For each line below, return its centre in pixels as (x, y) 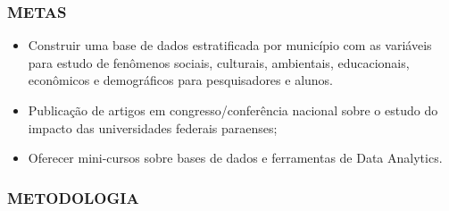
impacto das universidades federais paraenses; (153, 127)
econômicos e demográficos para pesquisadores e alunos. (181, 80)
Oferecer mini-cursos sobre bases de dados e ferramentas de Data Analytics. (235, 158)
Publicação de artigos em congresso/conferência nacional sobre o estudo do (233, 110)
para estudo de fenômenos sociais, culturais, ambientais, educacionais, (219, 62)
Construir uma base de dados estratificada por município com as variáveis (230, 45)
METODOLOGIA (73, 197)
